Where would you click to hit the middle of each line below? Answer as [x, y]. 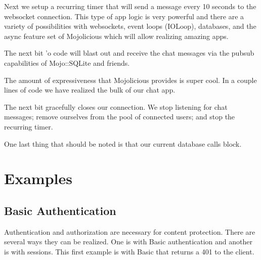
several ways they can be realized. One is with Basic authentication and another [128, 242]
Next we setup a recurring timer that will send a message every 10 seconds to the [130, 6]
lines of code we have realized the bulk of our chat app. [90, 90]
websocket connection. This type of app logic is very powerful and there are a [124, 16]
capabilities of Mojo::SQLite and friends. [67, 62]
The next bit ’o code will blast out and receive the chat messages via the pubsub [129, 53]
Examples [38, 178]
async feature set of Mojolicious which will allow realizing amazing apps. [116, 36]
